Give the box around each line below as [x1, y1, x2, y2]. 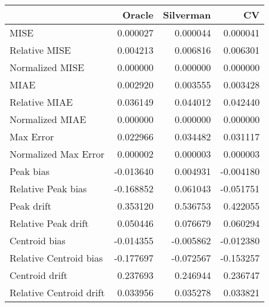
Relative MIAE [10, 95, 73, 109]
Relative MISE [10, 43, 71, 57]
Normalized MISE [10, 60, 85, 74]
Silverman [163, 8, 211, 22]
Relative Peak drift [10, 216, 89, 230]
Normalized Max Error [10, 147, 105, 161]
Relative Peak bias [10, 182, 87, 195]
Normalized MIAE [10, 112, 86, 126]
